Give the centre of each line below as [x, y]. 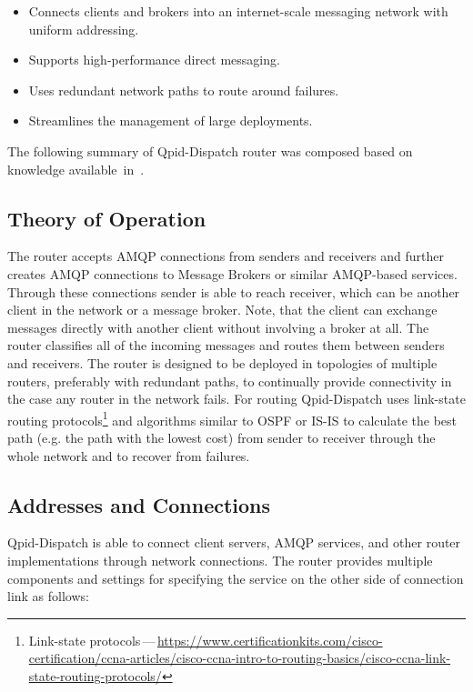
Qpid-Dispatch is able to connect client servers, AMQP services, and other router [234, 542]
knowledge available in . [76, 169]
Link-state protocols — [92, 640]
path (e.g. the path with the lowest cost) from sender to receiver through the [221, 437]
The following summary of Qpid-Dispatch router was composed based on [210, 150]
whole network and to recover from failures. [129, 455]
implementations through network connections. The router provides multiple [220, 560]
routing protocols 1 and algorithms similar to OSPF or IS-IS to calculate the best [232, 418]
